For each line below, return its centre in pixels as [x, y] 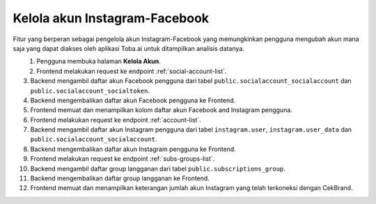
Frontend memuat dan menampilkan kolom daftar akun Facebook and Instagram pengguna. [161, 110]
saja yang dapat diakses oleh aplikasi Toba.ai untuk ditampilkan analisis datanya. [129, 48]
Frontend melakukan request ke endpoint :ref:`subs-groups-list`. [123, 159]
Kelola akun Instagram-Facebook [111, 18]
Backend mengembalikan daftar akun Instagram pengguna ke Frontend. [133, 149]
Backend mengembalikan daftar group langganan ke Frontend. [120, 178]
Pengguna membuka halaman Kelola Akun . [99, 61]
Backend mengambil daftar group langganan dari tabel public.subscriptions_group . [158, 168]
